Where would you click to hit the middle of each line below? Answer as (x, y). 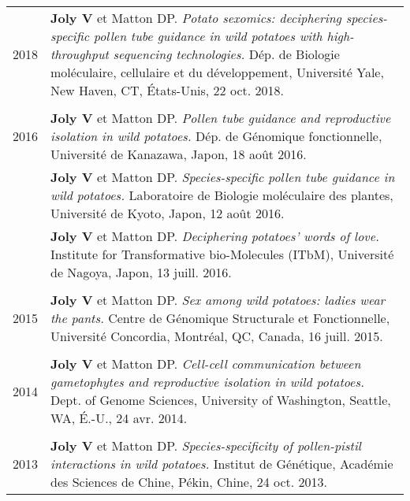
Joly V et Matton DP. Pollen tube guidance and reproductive (221, 118)
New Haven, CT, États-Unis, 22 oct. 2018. (167, 90)
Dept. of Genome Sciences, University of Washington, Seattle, (221, 400)
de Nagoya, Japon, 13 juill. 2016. (141, 272)
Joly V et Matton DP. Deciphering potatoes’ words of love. (215, 236)
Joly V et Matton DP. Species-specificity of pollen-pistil (206, 445)
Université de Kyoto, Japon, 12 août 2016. (168, 213)
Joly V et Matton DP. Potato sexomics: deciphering (196, 18)
